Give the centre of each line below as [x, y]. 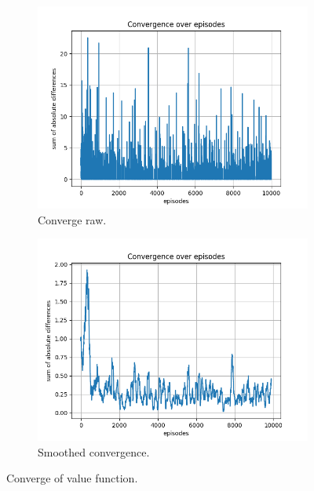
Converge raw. [72, 219]
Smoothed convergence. [94, 451]
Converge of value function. [72, 478]
